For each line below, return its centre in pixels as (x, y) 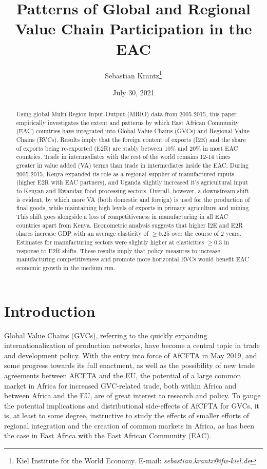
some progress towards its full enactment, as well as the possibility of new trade (130, 365)
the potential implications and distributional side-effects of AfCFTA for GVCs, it (132, 405)
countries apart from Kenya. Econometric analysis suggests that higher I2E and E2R (129, 225)
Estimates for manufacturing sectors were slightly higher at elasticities (110, 242)
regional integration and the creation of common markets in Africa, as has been (129, 425)
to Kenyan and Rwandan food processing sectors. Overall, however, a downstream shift (132, 191)
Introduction (50, 310)
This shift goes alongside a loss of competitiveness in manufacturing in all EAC (122, 217)
